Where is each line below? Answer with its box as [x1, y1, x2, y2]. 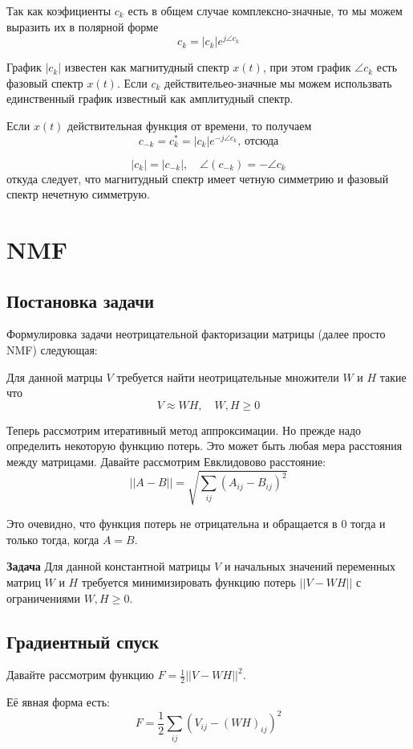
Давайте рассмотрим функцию [6, 666, 154, 683]
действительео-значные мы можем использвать [164, 74, 392, 91]
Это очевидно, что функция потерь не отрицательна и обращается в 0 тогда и [6, 515, 386, 532]
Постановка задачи [6, 288, 155, 313]
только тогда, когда [6, 530, 99, 547]
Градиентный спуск [6, 628, 160, 653]
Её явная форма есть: [6, 694, 110, 710]
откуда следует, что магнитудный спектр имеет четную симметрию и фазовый [6, 170, 389, 186]
